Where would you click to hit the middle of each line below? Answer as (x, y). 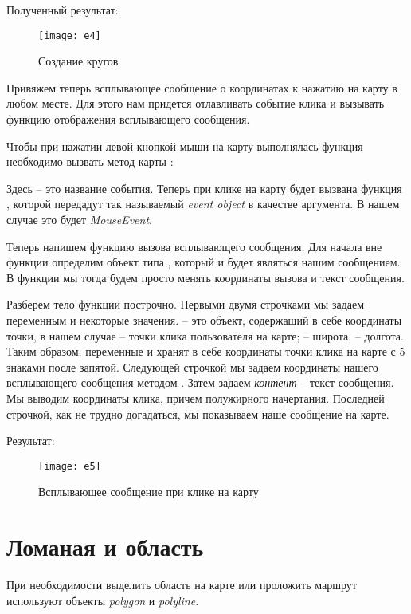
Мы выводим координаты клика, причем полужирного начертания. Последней (196, 398)
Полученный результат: (63, 10)
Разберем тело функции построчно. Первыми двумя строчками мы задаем (186, 304)
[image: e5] (70, 466)
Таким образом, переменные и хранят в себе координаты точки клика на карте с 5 (206, 351)
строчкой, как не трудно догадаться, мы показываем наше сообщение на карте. (198, 413)
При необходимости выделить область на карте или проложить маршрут (182, 585)
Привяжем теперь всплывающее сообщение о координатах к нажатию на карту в (202, 87)
